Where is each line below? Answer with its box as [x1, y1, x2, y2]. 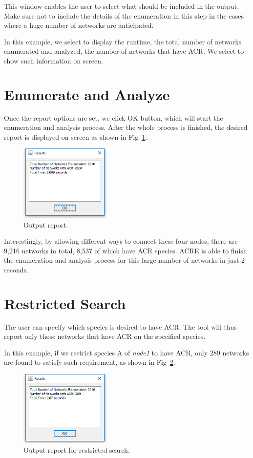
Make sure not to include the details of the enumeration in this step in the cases [4, 10, 244, 21]
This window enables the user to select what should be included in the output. [4, 1, 239, 11]
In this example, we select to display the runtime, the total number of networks [4, 36, 242, 46]
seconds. [4, 264, 28, 274]
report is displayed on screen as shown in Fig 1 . [4, 131, 148, 142]
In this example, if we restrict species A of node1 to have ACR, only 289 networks [4, 347, 249, 357]
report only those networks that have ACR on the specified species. [4, 331, 206, 341]
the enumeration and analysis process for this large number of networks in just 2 [4, 255, 245, 265]
